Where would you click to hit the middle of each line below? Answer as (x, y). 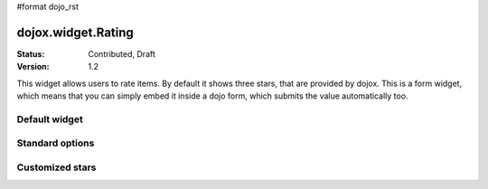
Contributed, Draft (122, 53)
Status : (31, 53)
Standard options (56, 143)
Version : (33, 67)
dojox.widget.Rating (75, 32)
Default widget (50, 119)
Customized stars (56, 167)
